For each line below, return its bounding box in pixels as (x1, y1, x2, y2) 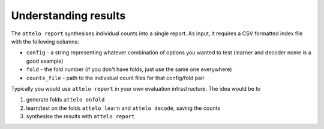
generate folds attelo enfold (26, 96, 105, 103)
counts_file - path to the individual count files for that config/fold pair (26, 74, 205, 81)
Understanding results (11, 9, 126, 22)
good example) (26, 57, 64, 64)
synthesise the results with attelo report (26, 113, 135, 120)
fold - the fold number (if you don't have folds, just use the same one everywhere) (26, 66, 232, 73)
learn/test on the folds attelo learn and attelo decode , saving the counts (26, 105, 221, 112)
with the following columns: (11, 38, 79, 45)
